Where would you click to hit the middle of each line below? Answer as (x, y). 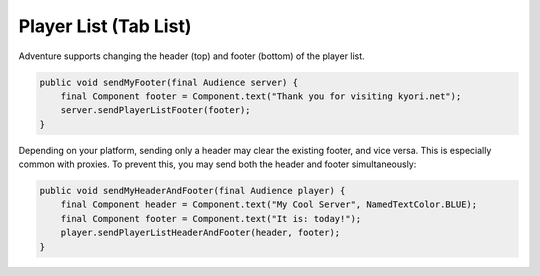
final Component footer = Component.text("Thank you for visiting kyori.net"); (261, 96)
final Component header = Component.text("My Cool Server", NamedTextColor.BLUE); (269, 204)
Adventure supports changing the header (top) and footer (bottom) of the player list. (191, 56)
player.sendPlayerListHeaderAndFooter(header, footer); (200, 233)
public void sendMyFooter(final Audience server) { (169, 82)
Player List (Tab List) (105, 26)
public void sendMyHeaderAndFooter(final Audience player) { (192, 191)
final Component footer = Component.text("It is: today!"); (211, 218)
